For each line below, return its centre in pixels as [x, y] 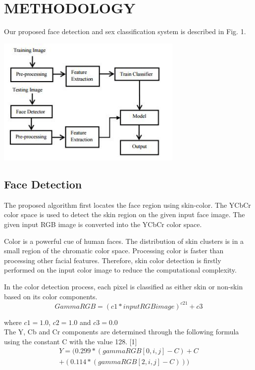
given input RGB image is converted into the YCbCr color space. [103, 224]
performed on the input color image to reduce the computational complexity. [120, 270]
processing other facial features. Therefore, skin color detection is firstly [113, 260]
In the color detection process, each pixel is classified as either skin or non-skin [124, 286]
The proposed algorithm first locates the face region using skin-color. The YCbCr [127, 205]
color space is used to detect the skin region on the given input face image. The [125, 214]
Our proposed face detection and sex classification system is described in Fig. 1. [125, 31]
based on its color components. [51, 296]
